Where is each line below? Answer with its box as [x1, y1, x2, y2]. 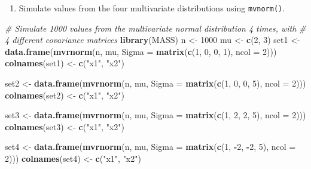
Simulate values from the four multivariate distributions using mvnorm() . [19, 2, 285, 14]
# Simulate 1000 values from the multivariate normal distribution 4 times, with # [5, 21, 306, 34]
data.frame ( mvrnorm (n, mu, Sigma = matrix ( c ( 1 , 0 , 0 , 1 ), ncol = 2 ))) [5, 45, 277, 57]
